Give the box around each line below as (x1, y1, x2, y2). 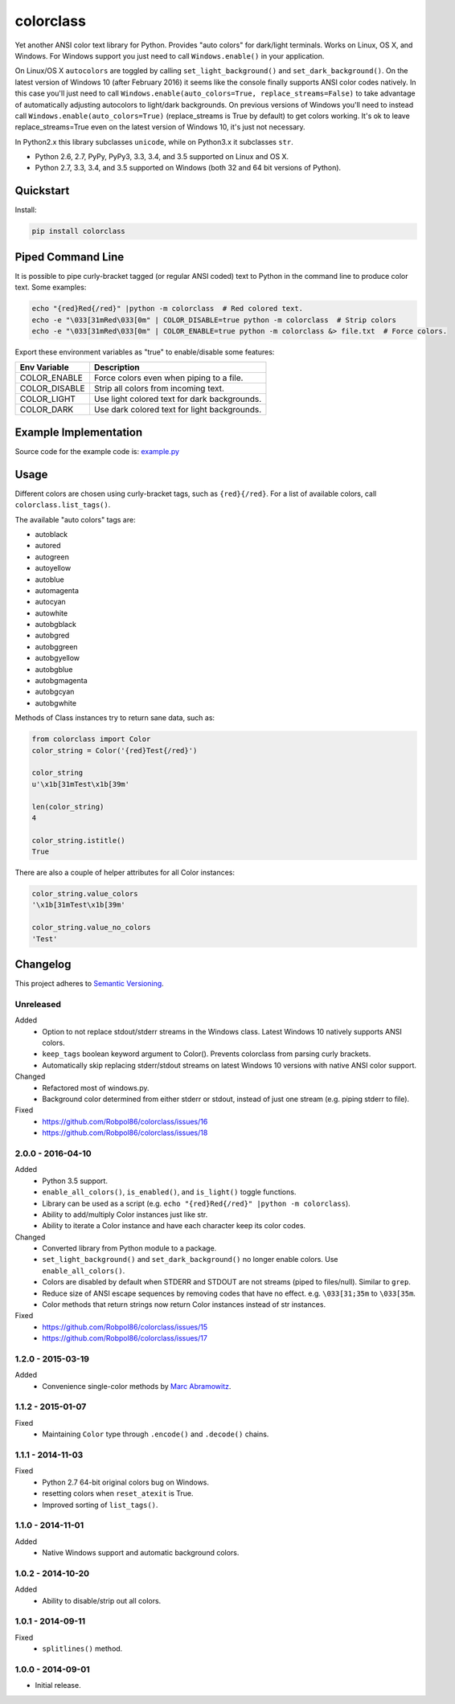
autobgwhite (35, 698, 76, 707)
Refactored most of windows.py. (42, 1083, 150, 1092)
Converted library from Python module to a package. (42, 1243, 217, 1253)
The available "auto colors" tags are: (14, 514, 136, 524)
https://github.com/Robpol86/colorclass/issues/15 (42, 1322, 208, 1332)
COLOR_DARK (19, 404, 74, 416)
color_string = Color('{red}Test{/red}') (31, 746, 198, 755)
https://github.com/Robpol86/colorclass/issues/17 (42, 1333, 208, 1343)
